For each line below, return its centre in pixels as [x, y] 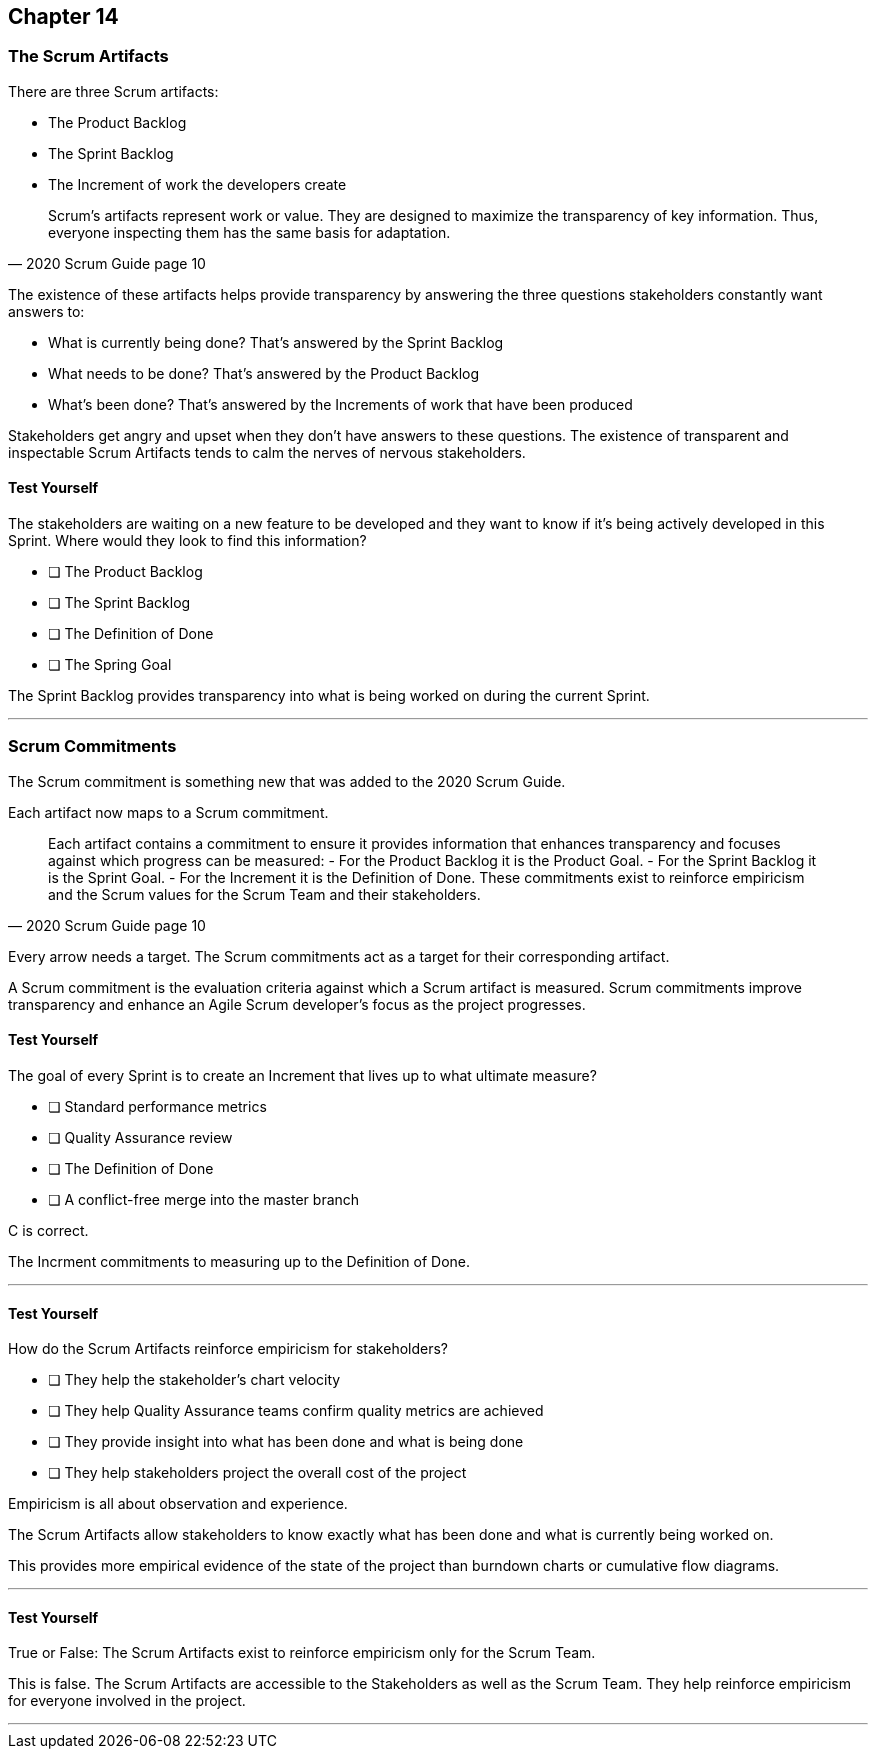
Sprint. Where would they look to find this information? [187, 541]
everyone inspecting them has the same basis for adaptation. [249, 232]
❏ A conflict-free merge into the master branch [204, 1199]
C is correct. [48, 1230]
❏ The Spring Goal [110, 665]
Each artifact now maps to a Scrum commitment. [168, 812]
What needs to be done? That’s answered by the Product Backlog [264, 373]
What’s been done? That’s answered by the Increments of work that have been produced [340, 404]
